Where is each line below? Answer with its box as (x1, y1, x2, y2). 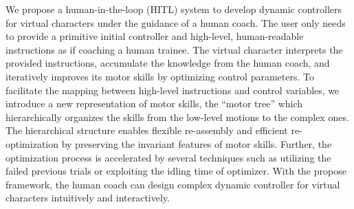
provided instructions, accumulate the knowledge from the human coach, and (5, 56, 330, 70)
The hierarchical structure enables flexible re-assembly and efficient (5, 123, 288, 137)
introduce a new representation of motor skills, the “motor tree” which (5, 96, 303, 111)
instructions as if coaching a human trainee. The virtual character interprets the (5, 42, 343, 56)
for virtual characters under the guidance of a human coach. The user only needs (5, 15, 346, 30)
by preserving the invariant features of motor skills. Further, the (61, 136, 332, 151)
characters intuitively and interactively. (5, 190, 170, 205)
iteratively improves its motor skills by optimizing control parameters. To (5, 69, 314, 83)
